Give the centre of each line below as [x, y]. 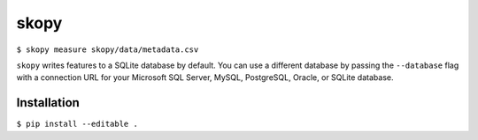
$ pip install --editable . [77, 124]
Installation [48, 103]
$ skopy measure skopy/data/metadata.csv [108, 49]
